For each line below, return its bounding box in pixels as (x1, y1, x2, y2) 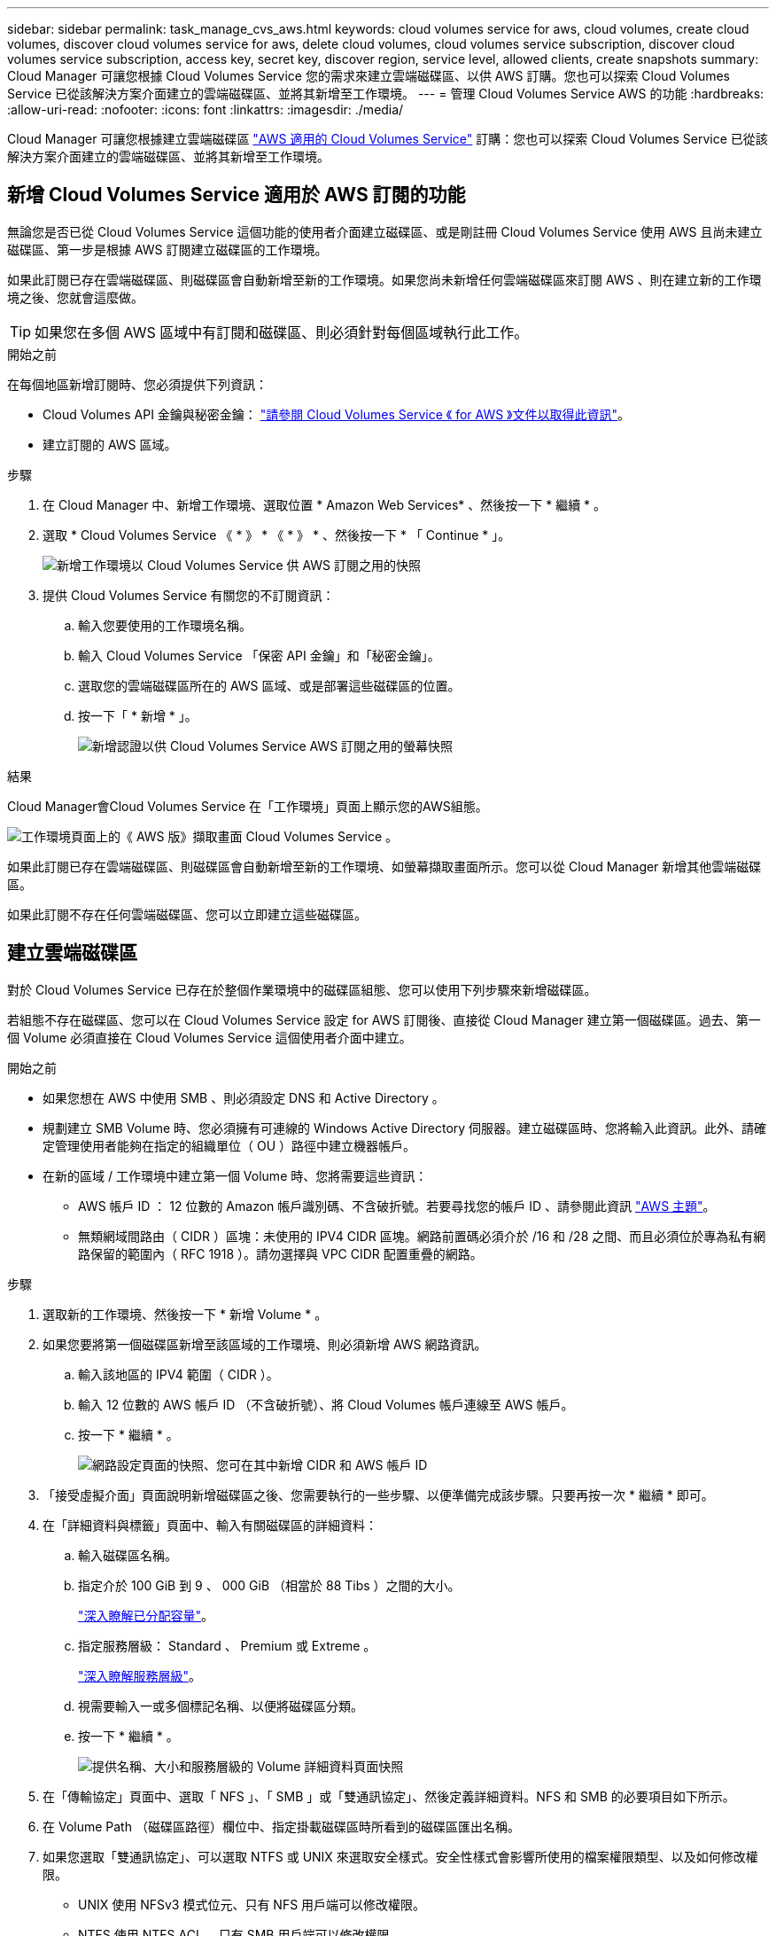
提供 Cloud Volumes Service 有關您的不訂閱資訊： (43, 587, 335, 603)
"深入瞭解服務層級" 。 (78, 1667, 202, 1683)
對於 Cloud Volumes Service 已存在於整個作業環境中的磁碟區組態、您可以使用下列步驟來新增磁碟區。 (7, 981, 597, 997)
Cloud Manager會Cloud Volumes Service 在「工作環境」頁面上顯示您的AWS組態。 (7, 798, 488, 814)
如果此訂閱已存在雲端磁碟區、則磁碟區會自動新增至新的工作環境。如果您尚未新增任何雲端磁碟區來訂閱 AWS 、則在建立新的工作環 (7, 271, 762, 287)
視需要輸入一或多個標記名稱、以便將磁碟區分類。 (78, 1698, 363, 1714)
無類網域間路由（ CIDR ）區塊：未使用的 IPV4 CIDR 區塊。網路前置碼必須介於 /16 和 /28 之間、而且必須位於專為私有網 (78, 1228, 766, 1244)
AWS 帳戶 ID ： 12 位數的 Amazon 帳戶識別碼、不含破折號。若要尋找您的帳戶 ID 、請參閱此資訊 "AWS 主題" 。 (78, 1198, 716, 1214)
